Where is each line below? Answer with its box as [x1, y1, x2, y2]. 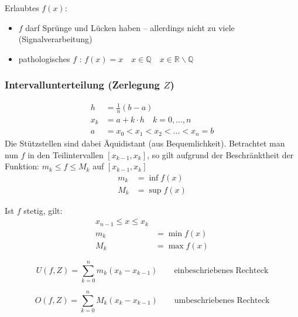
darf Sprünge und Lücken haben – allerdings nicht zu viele [25, 21, 235, 33]
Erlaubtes [5, 2, 39, 13]
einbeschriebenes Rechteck [174, 266, 269, 275]
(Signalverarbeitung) [18, 33, 93, 45]
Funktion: [5, 160, 39, 172]
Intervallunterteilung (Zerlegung [5, 77, 160, 92]
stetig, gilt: [23, 204, 63, 216]
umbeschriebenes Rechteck [174, 296, 270, 305]
